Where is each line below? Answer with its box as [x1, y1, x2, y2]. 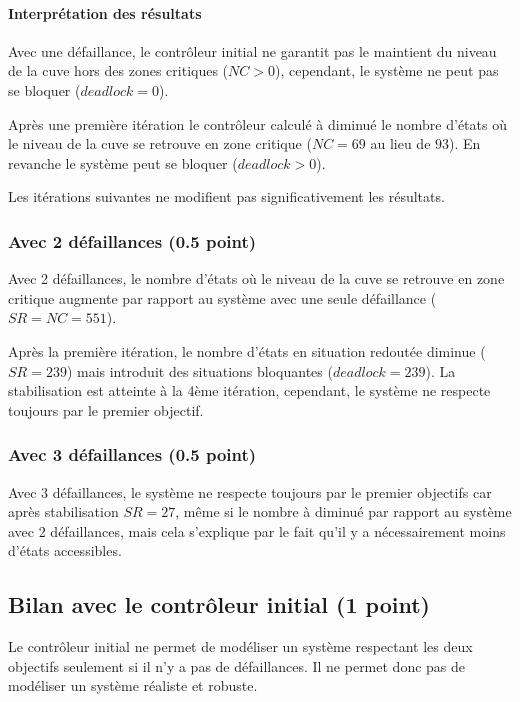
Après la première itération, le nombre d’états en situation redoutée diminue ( [8, 340, 486, 361]
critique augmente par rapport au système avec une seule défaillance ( [8, 287, 437, 308]
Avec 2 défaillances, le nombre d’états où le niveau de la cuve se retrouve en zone [8, 268, 505, 289]
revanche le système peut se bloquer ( [8, 152, 238, 173]
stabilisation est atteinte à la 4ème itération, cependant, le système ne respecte [8, 380, 491, 401]
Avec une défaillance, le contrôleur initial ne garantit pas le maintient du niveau [8, 40, 497, 61]
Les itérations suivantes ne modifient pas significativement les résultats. [8, 186, 445, 207]
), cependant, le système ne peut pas [275, 60, 499, 81]
